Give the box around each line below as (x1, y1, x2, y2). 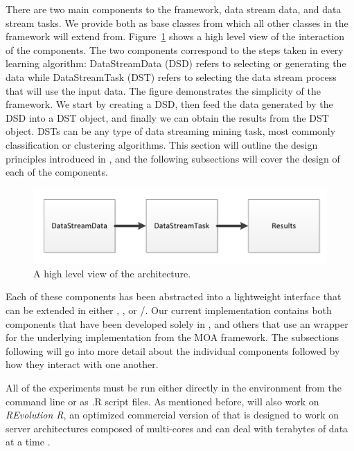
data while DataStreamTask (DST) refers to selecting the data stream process (6, 69, 337, 84)
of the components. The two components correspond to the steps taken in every (6, 42, 344, 57)
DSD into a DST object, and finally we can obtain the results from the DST (6, 110, 329, 125)
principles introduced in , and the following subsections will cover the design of (6, 151, 340, 165)
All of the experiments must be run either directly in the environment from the (6, 380, 342, 394)
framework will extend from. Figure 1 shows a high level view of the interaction (6, 29, 344, 44)
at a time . (6, 434, 51, 449)
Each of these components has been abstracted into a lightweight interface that (6, 289, 342, 304)
